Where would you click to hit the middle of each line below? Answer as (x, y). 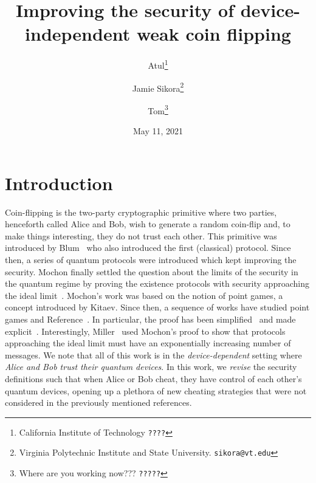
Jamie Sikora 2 (158, 87)
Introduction (59, 183)
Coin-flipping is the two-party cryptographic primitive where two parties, (141, 212)
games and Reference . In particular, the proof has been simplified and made (150, 319)
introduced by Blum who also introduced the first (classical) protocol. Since (148, 248)
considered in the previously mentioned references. (98, 402)
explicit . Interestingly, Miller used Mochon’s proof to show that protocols (145, 331)
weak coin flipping (214, 34)
